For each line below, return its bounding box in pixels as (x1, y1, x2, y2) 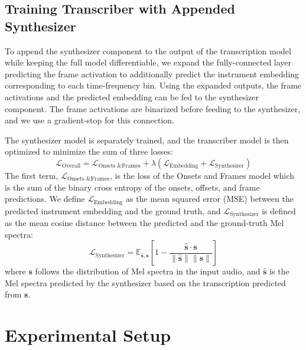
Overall (61, 163, 81, 169)
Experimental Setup (5, 323, 171, 347)
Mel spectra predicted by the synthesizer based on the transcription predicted (5, 276, 286, 289)
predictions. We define (5, 192, 85, 205)
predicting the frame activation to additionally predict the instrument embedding (5, 67, 300, 80)
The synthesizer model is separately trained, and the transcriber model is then (5, 133, 289, 146)
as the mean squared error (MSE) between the (125, 192, 294, 205)
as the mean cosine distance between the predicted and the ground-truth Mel (5, 217, 284, 229)
